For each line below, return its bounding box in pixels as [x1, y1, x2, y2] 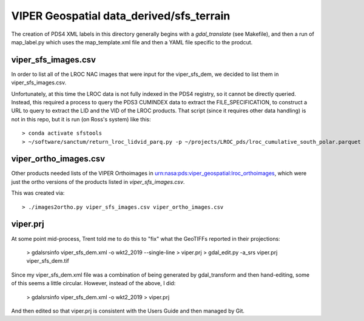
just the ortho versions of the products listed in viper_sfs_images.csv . [11, 178, 185, 185]
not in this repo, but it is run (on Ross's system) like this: [11, 115, 151, 123]
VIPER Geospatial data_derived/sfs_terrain [11, 9, 231, 22]
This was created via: [11, 189, 65, 197]
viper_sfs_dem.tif [26, 257, 69, 265]
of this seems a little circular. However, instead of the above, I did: [11, 280, 176, 287]
